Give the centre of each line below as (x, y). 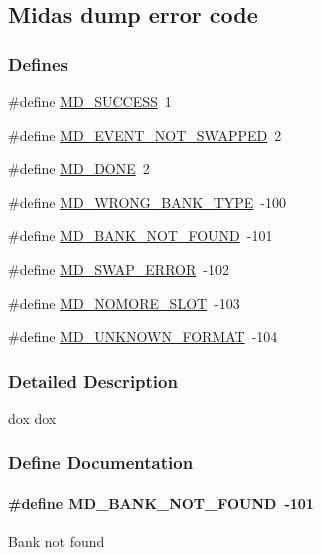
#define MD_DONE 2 (79, 168)
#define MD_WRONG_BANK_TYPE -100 (147, 201)
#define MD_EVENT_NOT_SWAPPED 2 (145, 134)
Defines (38, 63)
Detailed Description (93, 380)
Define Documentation (101, 462)
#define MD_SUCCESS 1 (90, 101)
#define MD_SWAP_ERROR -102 (118, 268)
